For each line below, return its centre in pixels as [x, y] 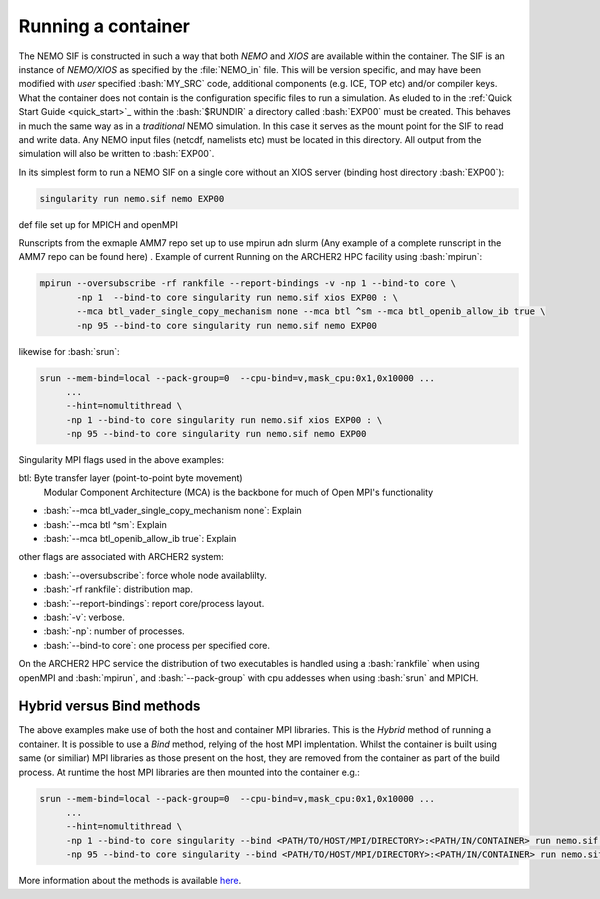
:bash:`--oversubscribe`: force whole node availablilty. [155, 575]
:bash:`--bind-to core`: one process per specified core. [156, 645]
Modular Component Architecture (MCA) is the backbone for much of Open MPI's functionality [238, 492]
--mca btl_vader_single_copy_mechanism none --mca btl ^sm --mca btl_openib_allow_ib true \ [311, 311]
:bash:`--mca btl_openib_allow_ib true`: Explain [140, 539]
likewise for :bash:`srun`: [69, 351]
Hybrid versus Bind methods [109, 706]
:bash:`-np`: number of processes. [114, 631]
